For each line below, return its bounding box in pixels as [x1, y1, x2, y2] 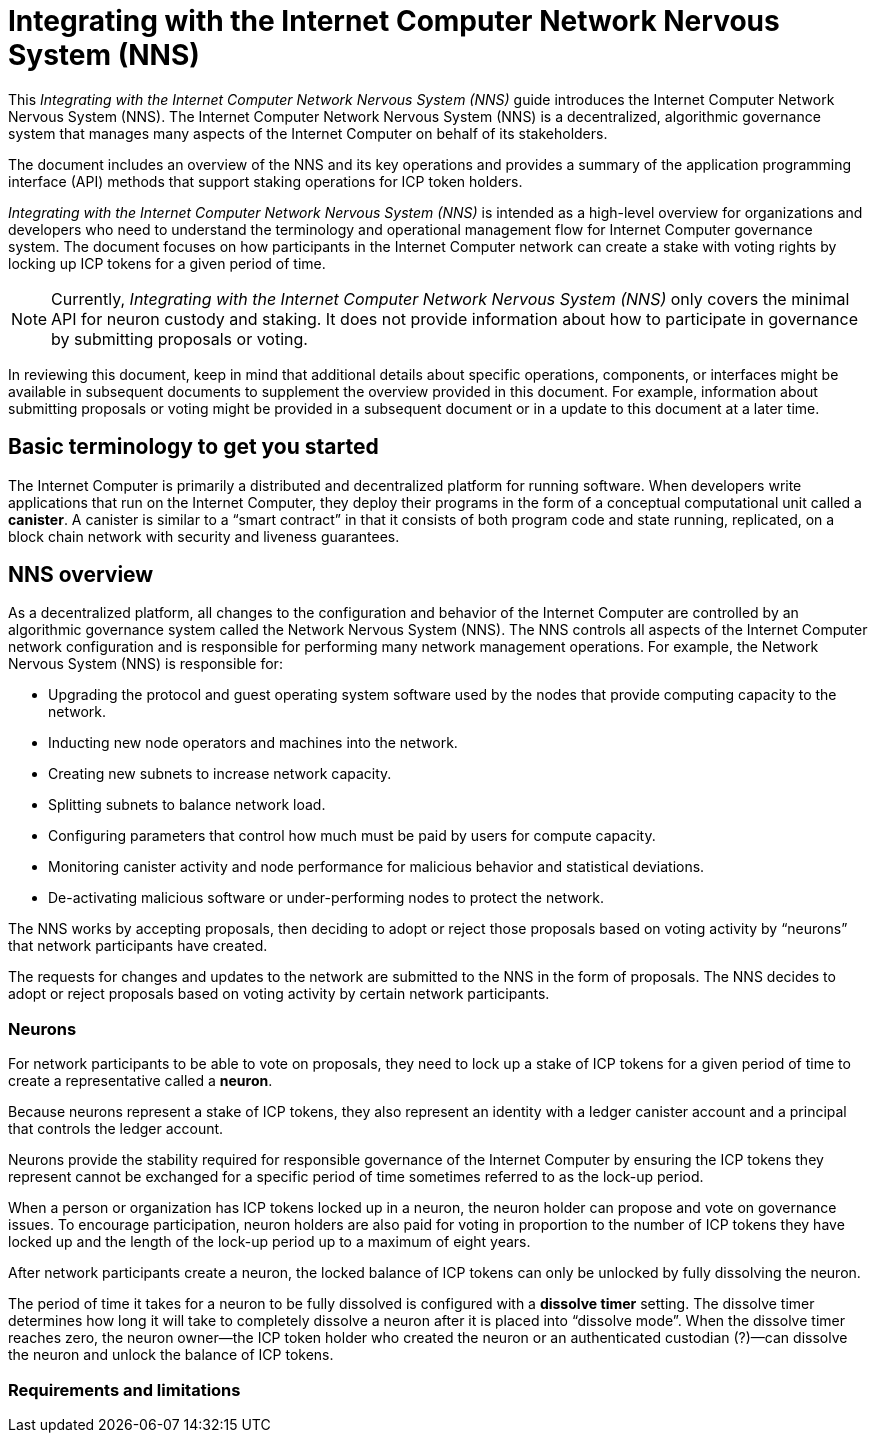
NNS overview [8, 562, 154, 588]
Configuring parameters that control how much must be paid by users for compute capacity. [48, 827, 656, 845]
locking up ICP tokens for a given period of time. [8, 254, 326, 272]
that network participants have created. [8, 937, 268, 955]
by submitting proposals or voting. [51, 328, 308, 349]
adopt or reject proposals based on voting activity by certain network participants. [8, 985, 550, 1003]
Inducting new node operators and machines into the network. [48, 734, 458, 752]
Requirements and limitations [8, 1379, 241, 1400]
